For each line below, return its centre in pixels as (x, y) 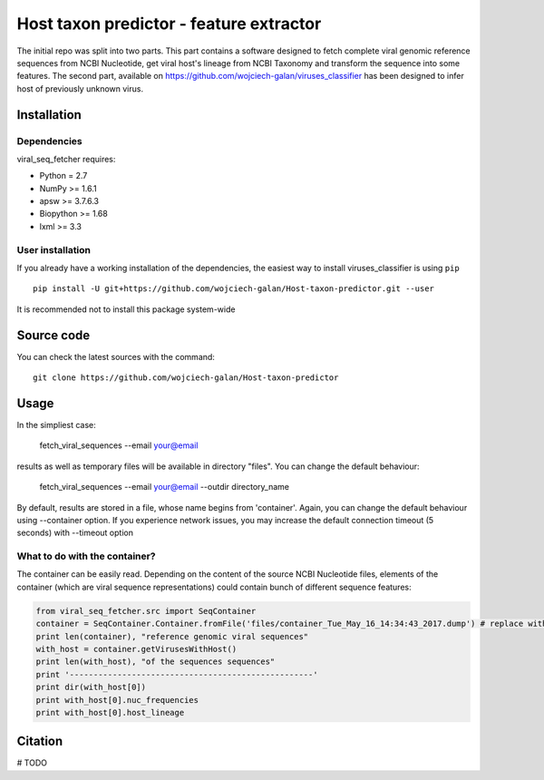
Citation (40, 741)
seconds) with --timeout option (75, 533)
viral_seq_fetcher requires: (66, 159)
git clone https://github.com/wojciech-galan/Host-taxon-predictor (186, 378)
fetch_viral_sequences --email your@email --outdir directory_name (165, 487)
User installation (53, 249)
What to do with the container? (86, 556)
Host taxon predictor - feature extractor (169, 24)
